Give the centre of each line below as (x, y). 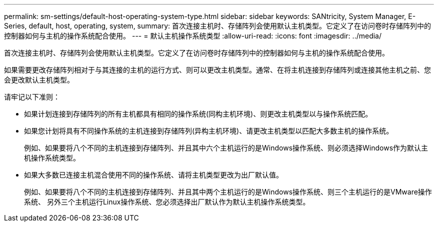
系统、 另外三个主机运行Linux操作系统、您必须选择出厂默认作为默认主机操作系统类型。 (167, 202)
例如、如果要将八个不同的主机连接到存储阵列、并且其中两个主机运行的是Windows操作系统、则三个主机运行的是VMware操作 (228, 192)
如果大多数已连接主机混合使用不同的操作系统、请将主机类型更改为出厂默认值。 (153, 175)
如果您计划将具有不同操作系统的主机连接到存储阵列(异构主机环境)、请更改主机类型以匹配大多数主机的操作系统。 (209, 131)
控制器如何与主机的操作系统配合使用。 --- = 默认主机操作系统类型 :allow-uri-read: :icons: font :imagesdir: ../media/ (193, 36)
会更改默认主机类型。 (39, 80)
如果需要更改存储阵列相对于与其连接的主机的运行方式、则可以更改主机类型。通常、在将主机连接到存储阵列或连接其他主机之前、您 (217, 70)
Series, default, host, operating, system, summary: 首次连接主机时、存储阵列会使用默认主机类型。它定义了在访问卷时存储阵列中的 (217, 26)
